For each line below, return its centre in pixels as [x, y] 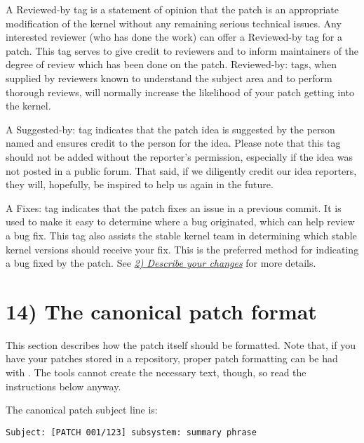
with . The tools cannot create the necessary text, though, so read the [156, 372]
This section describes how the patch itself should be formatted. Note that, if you [181, 344]
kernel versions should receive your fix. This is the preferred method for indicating [182, 249]
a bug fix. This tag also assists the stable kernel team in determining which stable [181, 235]
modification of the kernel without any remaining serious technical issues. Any [174, 23]
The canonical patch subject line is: [82, 410]
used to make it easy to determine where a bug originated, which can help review [180, 221]
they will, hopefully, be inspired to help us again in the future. [140, 184]
